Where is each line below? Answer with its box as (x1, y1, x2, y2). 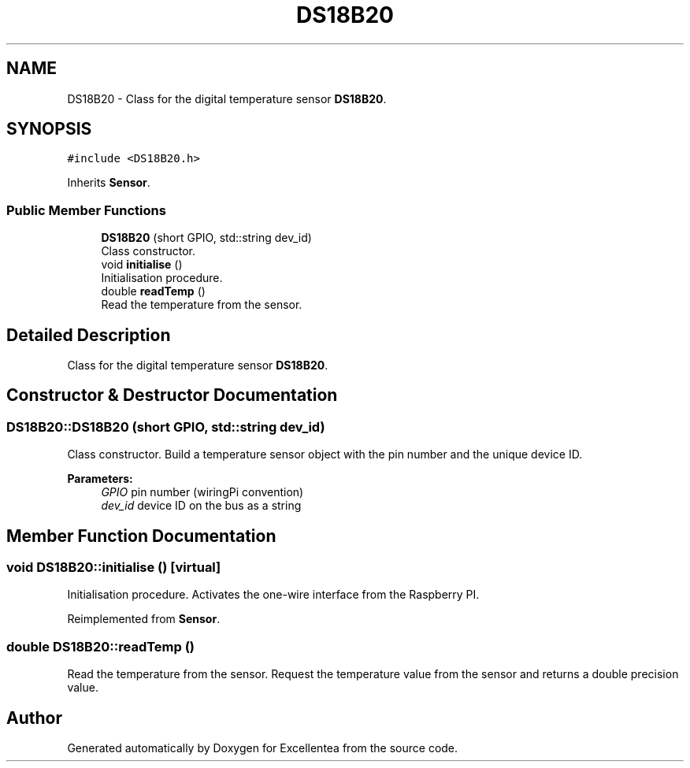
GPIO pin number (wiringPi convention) (101, 485, 304, 499)
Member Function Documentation (6, 525, 276, 546)
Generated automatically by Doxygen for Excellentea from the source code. (67, 741, 458, 755)
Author (6, 707, 62, 728)
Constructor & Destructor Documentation (6, 385, 338, 406)
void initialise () (101, 258, 183, 272)
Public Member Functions (6, 202, 166, 218)
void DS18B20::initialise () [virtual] (6, 559, 221, 576)
